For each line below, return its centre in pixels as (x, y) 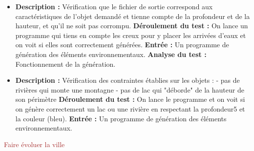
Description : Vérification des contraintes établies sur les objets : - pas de (127, 80)
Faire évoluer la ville (34, 144)
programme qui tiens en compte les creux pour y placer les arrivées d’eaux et (131, 35)
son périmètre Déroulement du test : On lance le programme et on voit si (130, 99)
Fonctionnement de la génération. (65, 64)
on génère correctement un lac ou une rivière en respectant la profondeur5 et (130, 108)
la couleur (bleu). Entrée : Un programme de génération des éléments (121, 118)
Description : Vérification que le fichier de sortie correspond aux (114, 6)
